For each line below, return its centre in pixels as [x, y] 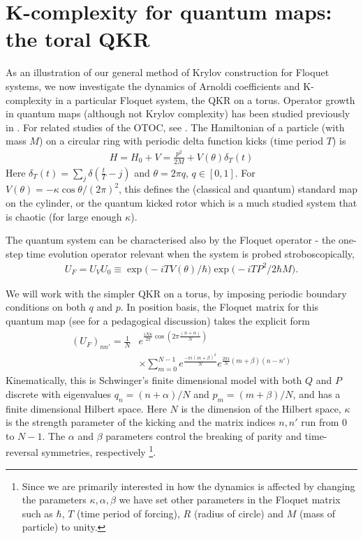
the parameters [54, 500]
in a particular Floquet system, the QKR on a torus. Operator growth [205, 99]
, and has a [317, 393]
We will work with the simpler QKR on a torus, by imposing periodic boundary [176, 293]
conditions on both [46, 307]
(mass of [317, 513]
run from [320, 422]
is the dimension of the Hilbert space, [261, 408]
